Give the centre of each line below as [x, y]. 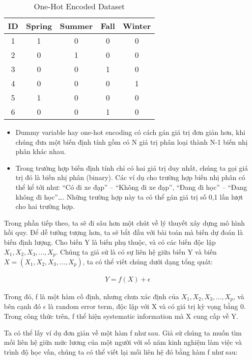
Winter [137, 26]
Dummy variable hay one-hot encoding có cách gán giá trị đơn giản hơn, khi [130, 132]
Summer [76, 26]
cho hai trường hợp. [45, 206]
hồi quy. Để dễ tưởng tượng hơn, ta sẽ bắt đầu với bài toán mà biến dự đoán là [124, 232]
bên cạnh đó [23, 306]
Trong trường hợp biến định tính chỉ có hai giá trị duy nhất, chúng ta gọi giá [132, 167]
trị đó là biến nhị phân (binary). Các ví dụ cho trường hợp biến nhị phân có [130, 177]
